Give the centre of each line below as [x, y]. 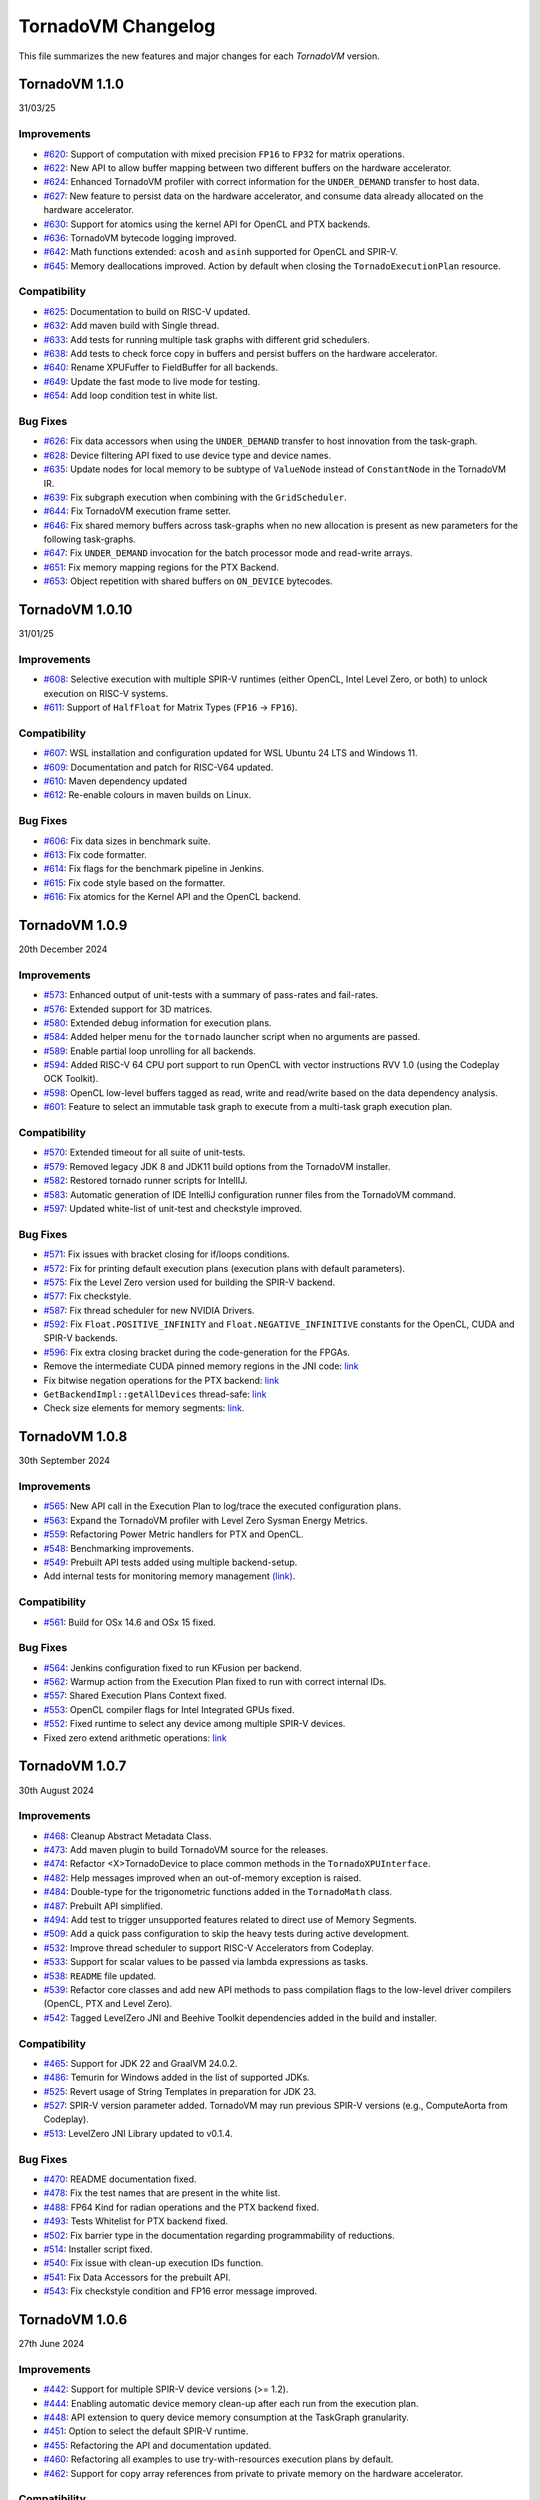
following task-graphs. [90, 539]
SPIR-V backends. [81, 1338]
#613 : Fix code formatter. [95, 854]
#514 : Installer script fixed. [98, 2249]
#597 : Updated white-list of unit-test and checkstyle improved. [173, 1208]
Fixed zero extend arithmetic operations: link [135, 1737]
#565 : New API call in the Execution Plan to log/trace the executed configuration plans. [222, 1506]
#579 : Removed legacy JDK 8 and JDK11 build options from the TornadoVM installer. [217, 1166]
